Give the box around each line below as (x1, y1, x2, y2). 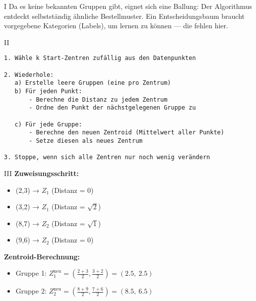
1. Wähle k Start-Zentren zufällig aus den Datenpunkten (4, 55, 196, 62)
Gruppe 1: (15, 268, 47, 278)
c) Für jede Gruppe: (14, 120, 82, 128)
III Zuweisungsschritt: (4, 168, 79, 178)
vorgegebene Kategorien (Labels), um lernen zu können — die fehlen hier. (4, 20, 228, 31)
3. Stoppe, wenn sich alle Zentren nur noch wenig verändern (4, 154, 210, 161)
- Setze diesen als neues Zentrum (29, 137, 143, 144)
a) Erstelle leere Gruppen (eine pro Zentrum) (14, 79, 171, 87)
